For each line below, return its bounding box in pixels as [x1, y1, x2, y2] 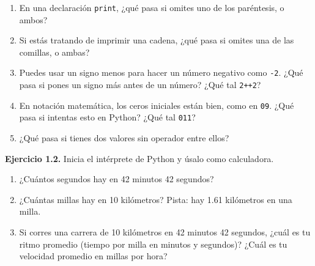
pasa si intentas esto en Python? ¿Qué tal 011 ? [19, 111, 196, 124]
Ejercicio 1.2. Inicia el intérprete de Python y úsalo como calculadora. [5, 152, 274, 164]
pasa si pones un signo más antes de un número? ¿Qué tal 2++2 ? [19, 78, 261, 91]
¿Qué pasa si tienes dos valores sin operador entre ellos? [19, 131, 229, 144]
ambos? [19, 13, 48, 26]
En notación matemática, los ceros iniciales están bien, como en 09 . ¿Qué [19, 98, 294, 111]
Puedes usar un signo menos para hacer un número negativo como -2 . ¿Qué [19, 66, 303, 79]
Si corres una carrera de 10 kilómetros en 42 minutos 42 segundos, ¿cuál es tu [19, 226, 311, 238]
